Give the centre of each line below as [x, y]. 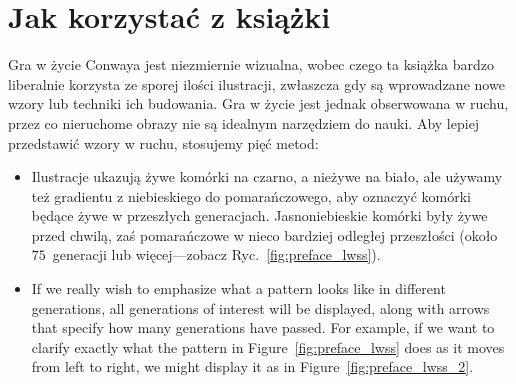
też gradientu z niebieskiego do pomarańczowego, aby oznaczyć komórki [251, 195]
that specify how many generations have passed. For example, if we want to [263, 327]
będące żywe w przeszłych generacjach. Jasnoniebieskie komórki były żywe [259, 215]
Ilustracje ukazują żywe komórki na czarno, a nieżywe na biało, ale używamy [267, 176]
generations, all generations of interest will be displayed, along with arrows [260, 307]
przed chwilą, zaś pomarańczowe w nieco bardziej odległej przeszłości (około [264, 234]
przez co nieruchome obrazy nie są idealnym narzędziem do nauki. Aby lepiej [244, 122]
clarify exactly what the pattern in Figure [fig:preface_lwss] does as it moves [268, 346]
